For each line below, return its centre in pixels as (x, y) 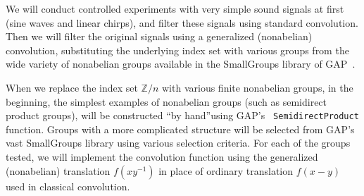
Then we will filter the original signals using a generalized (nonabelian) (159, 36)
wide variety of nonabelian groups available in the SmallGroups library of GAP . (181, 64)
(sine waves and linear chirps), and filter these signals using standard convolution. (182, 22)
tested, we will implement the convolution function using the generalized (162, 157)
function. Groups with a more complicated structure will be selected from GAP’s (180, 129)
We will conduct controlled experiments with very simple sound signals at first (175, 8)
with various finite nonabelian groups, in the (258, 87)
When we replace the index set (72, 87)
